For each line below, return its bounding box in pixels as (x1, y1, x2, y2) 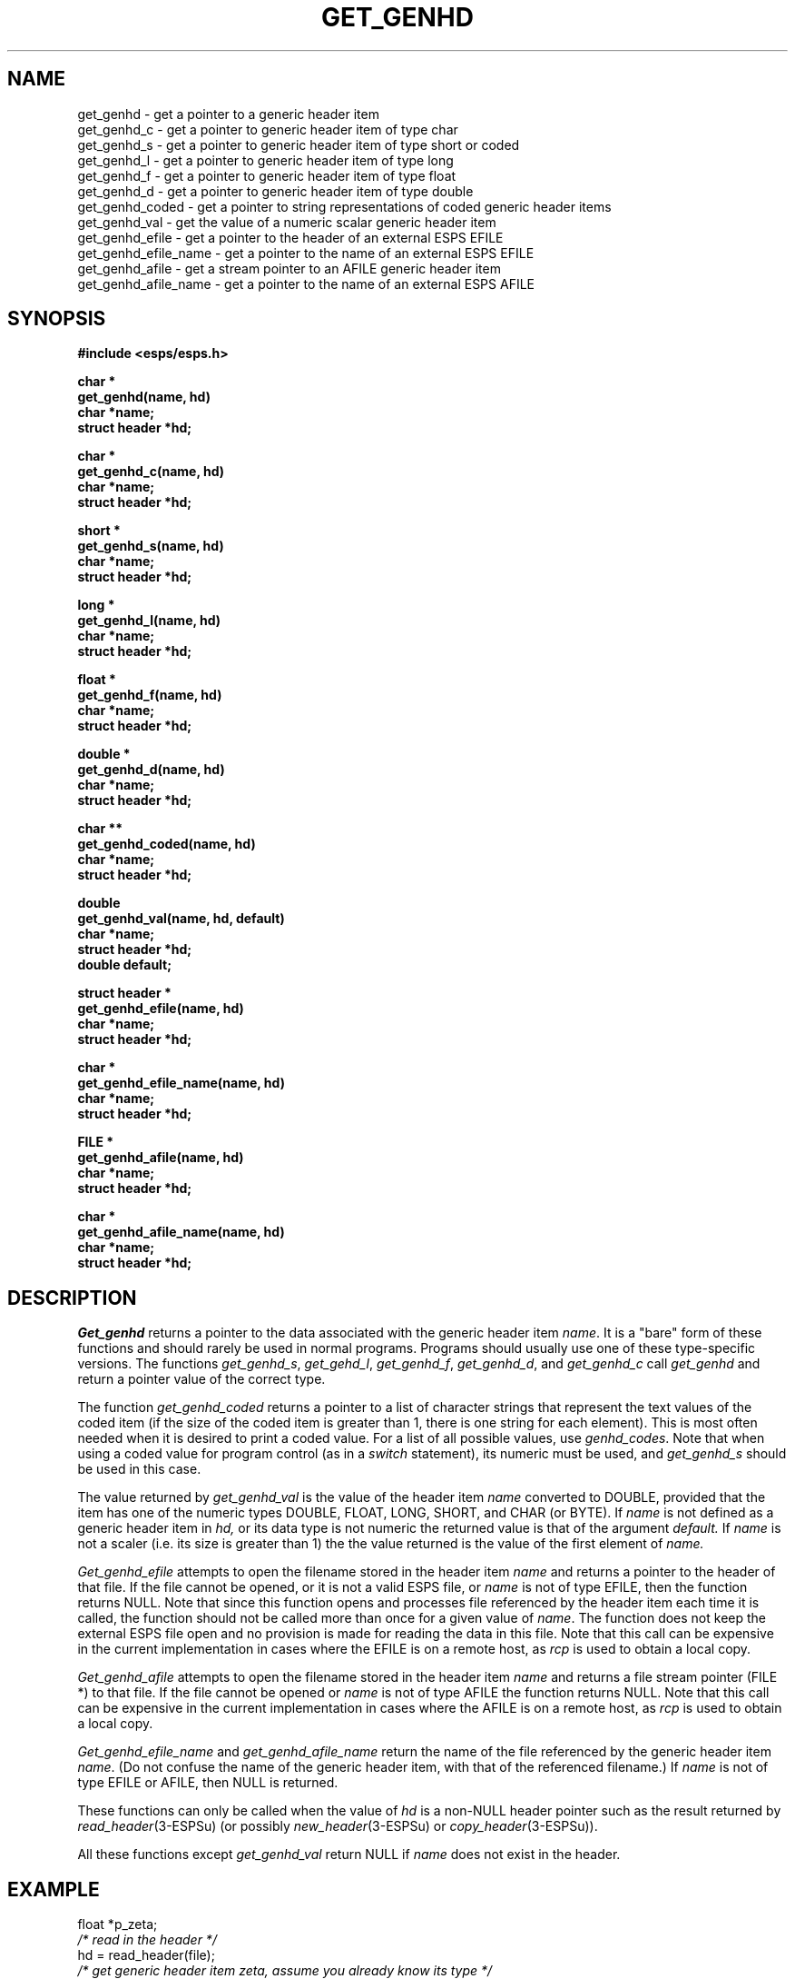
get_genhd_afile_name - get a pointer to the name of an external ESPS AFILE (77, 275, 535, 292)
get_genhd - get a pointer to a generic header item (77, 105, 379, 122)
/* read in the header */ (77, 1932, 217, 1948)
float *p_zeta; (77, 1916, 158, 1933)
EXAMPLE (7, 1877, 100, 1901)
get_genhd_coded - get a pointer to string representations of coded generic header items (77, 198, 612, 214)
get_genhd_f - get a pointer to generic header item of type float (77, 167, 456, 184)
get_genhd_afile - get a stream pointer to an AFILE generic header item (77, 260, 501, 276)
